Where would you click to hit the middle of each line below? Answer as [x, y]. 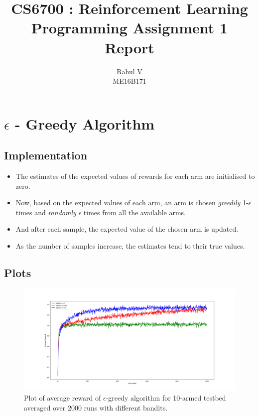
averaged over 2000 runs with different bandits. [96, 407]
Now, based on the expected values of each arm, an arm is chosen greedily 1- [132, 203]
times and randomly [46, 212]
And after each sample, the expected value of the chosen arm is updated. [127, 229]
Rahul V [129, 71]
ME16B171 [129, 81]
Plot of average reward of [63, 397]
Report [129, 47]
